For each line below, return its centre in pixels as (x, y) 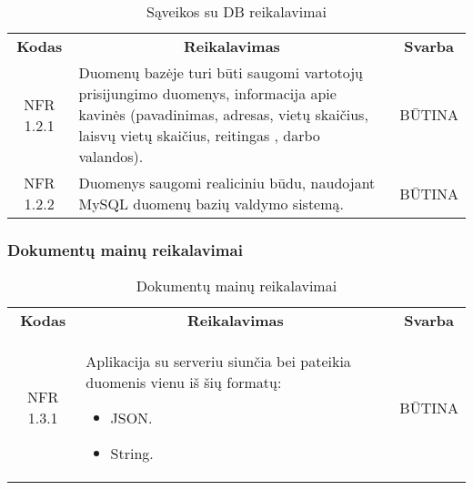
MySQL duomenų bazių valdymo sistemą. (211, 204)
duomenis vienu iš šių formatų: (184, 383)
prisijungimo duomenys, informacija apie (207, 93)
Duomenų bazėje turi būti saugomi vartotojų (221, 72)
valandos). (111, 156)
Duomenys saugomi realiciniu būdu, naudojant (227, 183)
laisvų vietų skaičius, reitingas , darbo (199, 135)
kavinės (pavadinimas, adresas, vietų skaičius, (223, 114)
